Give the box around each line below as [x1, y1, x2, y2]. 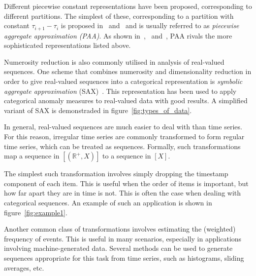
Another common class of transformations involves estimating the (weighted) [4, 224, 236, 234]
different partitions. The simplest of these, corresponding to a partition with [4, 10, 234, 21]
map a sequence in [4, 151, 60, 161]
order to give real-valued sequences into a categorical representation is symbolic [4, 76, 243, 86]
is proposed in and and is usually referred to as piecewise [61, 20, 239, 31]
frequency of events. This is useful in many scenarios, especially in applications [4, 233, 242, 243]
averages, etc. [4, 262, 44, 273]
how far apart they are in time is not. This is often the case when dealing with [4, 188, 241, 198]
